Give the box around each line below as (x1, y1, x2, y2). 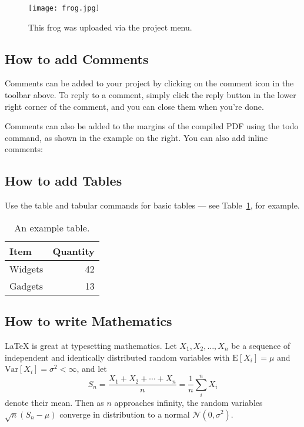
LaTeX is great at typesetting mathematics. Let (5, 339, 177, 352)
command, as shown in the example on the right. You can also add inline (5, 131, 268, 143)
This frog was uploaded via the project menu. (28, 21, 192, 33)
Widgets (9, 261, 44, 275)
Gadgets (9, 278, 44, 292)
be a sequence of (231, 339, 290, 352)
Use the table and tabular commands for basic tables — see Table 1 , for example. (5, 199, 300, 211)
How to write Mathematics (5, 312, 172, 330)
